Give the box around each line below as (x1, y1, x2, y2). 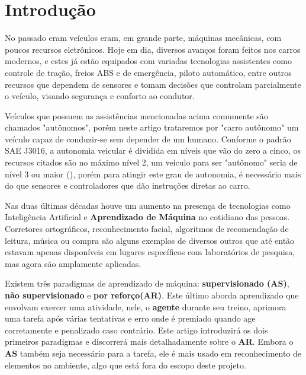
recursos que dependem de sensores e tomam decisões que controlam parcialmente (5, 78, 301, 90)
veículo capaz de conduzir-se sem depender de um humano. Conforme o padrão (5, 132, 291, 145)
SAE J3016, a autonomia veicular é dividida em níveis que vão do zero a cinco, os (5, 144, 301, 157)
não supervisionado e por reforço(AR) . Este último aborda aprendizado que (5, 289, 299, 301)
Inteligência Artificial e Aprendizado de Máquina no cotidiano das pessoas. (5, 211, 290, 223)
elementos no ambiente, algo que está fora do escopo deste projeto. (5, 358, 246, 371)
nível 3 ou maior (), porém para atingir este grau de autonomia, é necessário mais (5, 167, 301, 180)
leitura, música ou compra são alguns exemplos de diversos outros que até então (5, 234, 295, 246)
